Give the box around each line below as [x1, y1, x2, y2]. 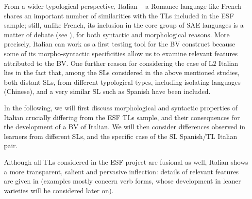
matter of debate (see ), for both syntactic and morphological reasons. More [4, 29, 230, 39]
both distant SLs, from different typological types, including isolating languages [4, 77, 241, 87]
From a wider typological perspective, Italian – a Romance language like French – [4, 1, 247, 11]
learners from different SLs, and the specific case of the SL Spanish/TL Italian [4, 131, 237, 141]
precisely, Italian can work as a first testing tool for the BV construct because [4, 39, 235, 49]
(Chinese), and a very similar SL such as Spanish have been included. [4, 86, 211, 96]
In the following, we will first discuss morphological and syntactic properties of [4, 102, 238, 112]
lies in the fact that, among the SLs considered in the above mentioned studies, [4, 67, 240, 77]
